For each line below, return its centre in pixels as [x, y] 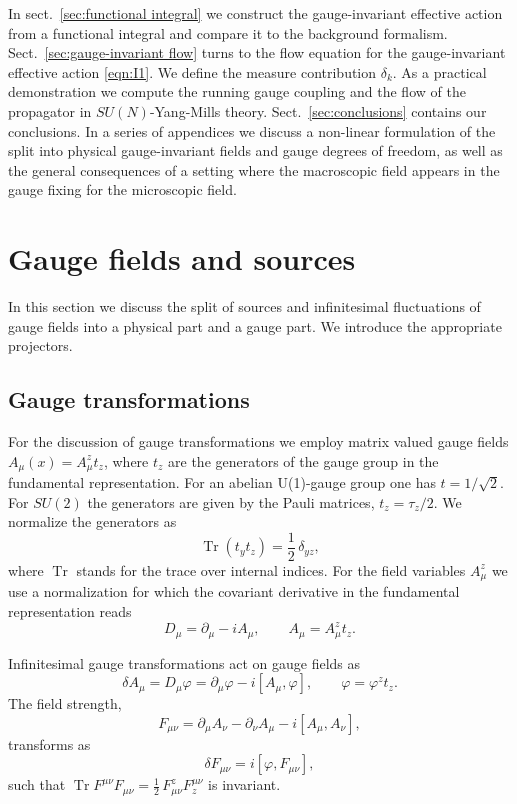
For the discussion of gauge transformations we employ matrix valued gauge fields [258, 441]
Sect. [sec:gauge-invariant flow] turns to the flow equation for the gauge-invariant [257, 52]
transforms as [49, 743]
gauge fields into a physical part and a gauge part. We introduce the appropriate [255, 325]
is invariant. [244, 784]
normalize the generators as [92, 521]
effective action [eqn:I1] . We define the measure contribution [192, 71]
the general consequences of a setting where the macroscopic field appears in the [254, 169]
